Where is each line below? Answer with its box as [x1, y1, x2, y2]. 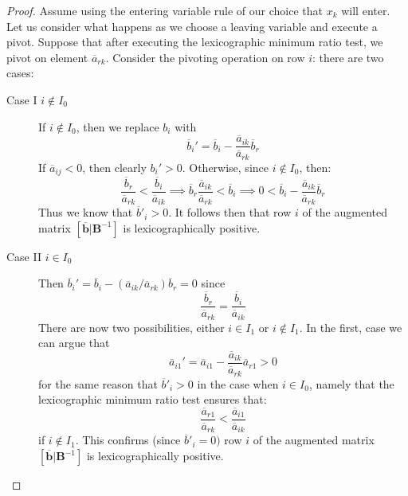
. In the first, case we [299, 318, 402, 335]
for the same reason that [38, 375, 158, 392]
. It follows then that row [168, 204, 292, 221]
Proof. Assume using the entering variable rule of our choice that [6, 2, 323, 18]
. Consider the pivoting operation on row [105, 49, 305, 65]
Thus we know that [38, 204, 133, 221]
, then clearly [82, 158, 147, 175]
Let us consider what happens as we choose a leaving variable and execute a [6, 18, 378, 34]
